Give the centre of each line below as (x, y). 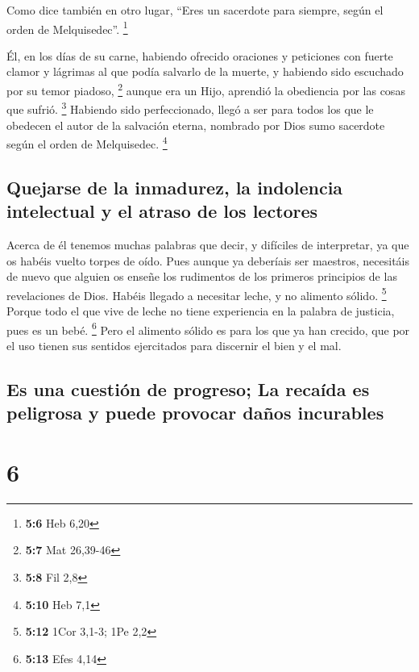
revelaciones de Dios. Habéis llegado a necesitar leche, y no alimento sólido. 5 (197, 294)
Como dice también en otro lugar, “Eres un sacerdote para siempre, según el (195, 10)
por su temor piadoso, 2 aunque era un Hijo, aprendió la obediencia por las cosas (206, 89)
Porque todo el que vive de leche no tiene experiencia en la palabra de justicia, (201, 311)
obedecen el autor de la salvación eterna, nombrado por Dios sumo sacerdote (196, 125)
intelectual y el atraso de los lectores (162, 211)
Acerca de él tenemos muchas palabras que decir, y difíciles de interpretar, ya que (208, 244)
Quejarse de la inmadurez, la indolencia (175, 187)
